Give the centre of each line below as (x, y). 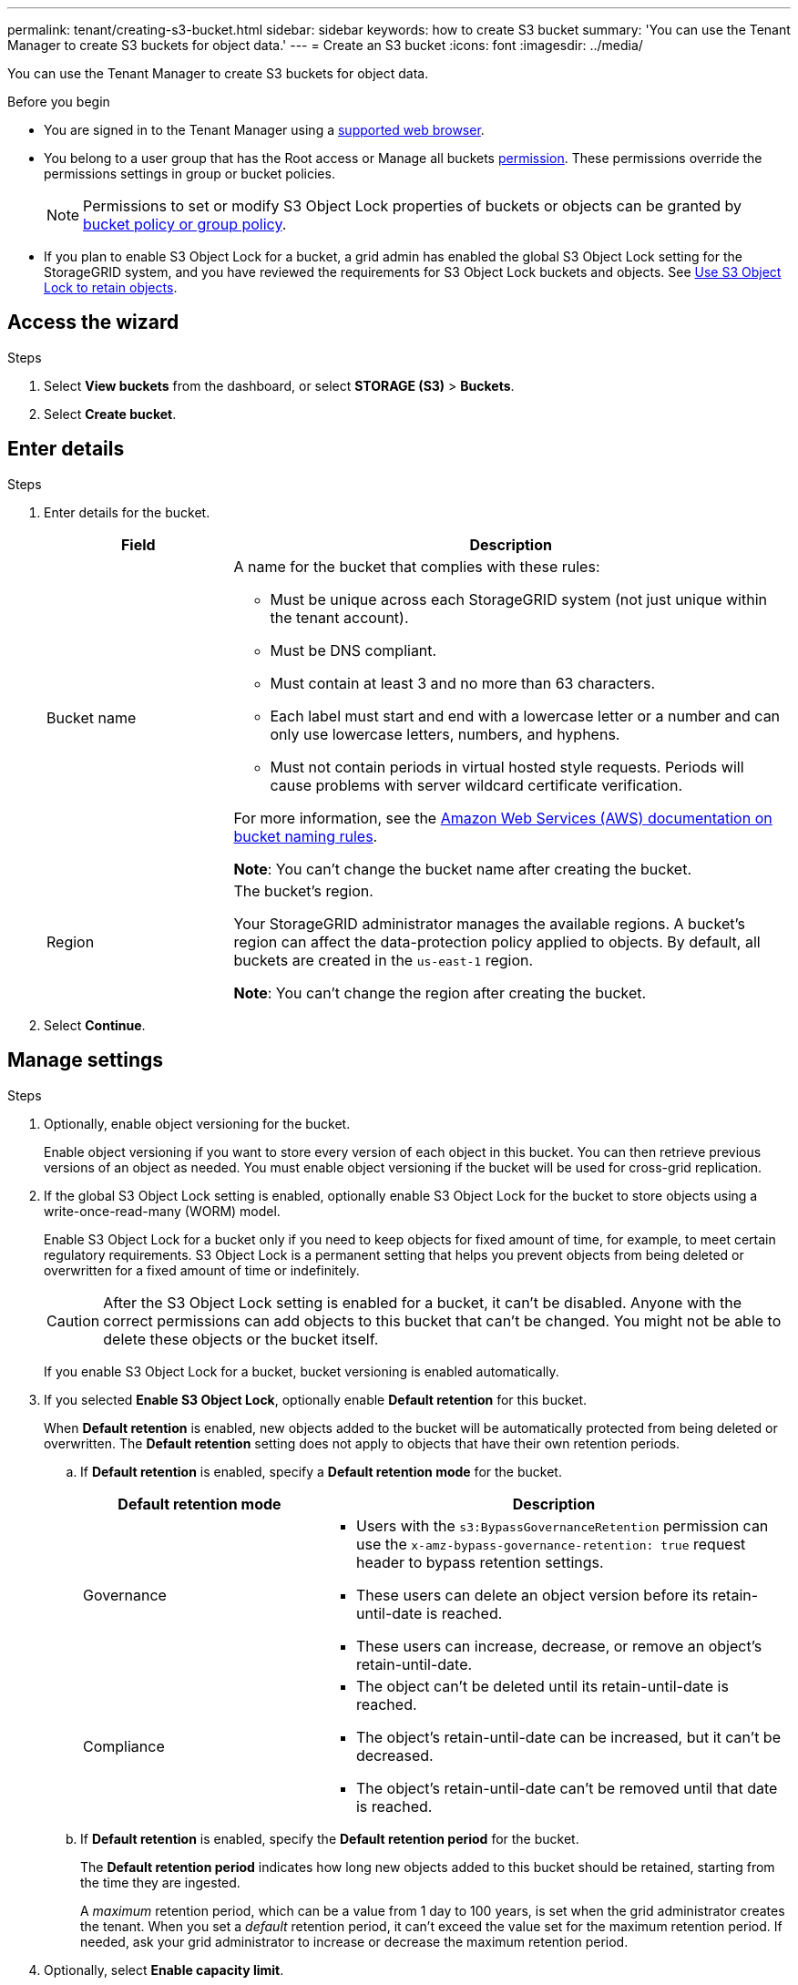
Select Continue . (95, 1025)
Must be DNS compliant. (353, 650)
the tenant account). (339, 617)
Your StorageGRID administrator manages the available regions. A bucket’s (489, 923)
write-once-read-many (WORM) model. (162, 1211)
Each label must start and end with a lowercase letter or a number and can (525, 716)
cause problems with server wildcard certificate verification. (476, 785)
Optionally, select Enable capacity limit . (164, 1970)
